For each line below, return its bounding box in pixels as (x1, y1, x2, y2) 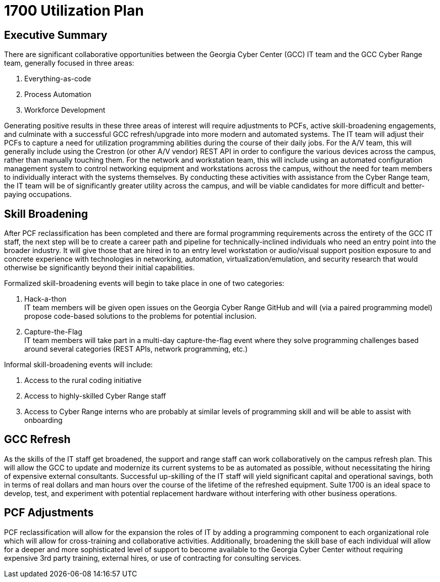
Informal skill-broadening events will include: (4, 360, 153, 369)
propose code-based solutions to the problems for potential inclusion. (24, 312, 257, 321)
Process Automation (24, 90, 91, 99)
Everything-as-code (24, 74, 91, 83)
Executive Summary (4, 28, 108, 41)
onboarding (24, 416, 63, 425)
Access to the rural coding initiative (24, 376, 142, 385)
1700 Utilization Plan (4, 2, 144, 19)
